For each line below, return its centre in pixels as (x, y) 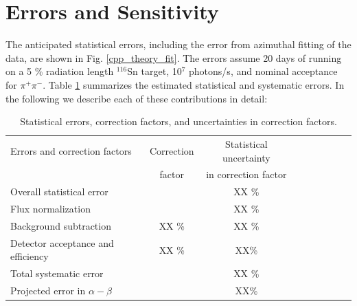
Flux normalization (50, 209)
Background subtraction (61, 225)
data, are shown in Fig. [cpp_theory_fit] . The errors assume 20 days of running (174, 57)
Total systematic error (57, 273)
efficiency (30, 256)
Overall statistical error (59, 192)
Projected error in (48, 291)
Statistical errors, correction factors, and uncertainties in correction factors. (178, 121)
